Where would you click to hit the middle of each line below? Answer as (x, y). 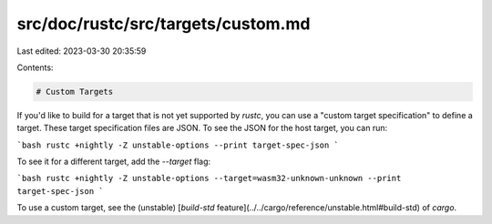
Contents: (35, 67)
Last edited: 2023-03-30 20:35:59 (82, 51)
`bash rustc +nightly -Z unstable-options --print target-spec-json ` (178, 145)
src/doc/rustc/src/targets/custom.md (164, 24)
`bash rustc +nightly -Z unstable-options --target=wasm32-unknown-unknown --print (209, 178)
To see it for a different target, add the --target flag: (114, 162)
